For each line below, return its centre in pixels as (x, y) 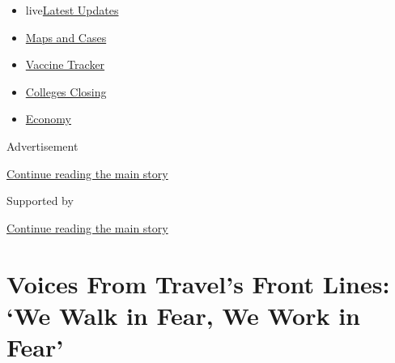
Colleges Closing (66, 91)
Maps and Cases (66, 37)
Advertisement (42, 145)
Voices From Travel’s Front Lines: (198, 283)
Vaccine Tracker (65, 64)
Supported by (40, 201)
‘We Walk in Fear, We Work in (183, 315)
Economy (48, 119)
